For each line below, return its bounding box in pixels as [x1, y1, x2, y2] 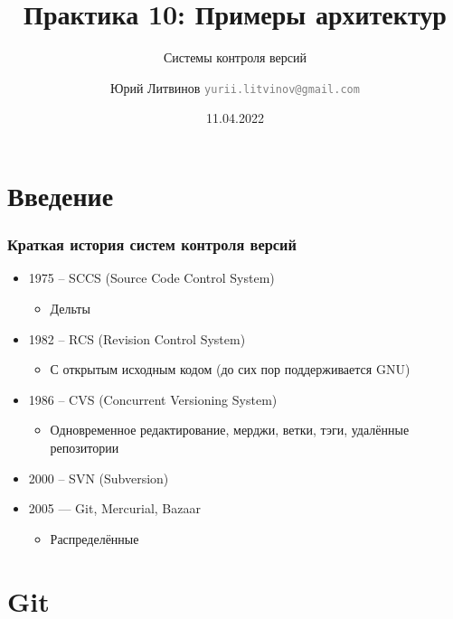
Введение [7, 176, 114, 213]
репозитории [50, 437, 119, 456]
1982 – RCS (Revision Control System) [28, 329, 246, 348]
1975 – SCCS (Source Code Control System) [28, 268, 275, 287]
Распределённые [50, 529, 139, 548]
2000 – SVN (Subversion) [28, 468, 169, 487]
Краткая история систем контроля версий [7, 233, 297, 256]
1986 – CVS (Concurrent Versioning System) [28, 389, 278, 408]
